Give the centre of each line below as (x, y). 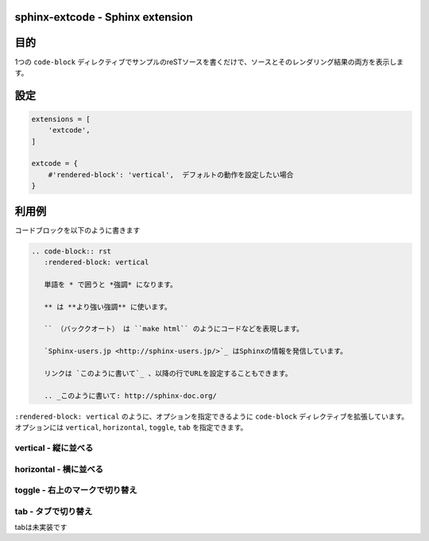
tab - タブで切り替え (54, 511)
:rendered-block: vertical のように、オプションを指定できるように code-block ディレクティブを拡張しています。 (212, 416)
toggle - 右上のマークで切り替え (76, 490)
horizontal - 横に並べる (59, 469)
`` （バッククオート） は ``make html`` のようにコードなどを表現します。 (174, 329)
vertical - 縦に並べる (54, 447)
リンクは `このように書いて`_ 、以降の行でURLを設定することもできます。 (168, 374)
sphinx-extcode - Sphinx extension (104, 17)
